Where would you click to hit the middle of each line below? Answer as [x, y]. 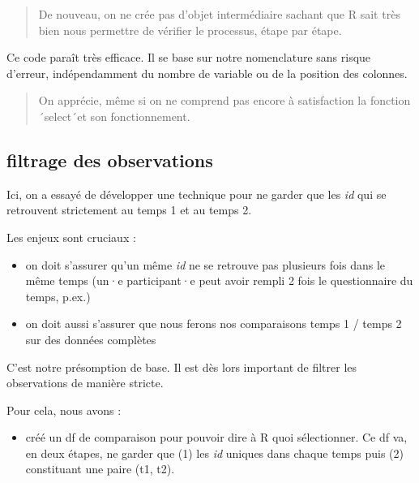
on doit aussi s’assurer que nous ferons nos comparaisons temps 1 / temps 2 [214, 323]
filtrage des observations [110, 160]
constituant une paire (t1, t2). [100, 469]
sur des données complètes [91, 339]
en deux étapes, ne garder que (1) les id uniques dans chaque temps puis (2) [214, 453]
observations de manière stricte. [85, 383]
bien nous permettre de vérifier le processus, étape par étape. [190, 30]
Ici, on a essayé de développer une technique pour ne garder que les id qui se [197, 194]
